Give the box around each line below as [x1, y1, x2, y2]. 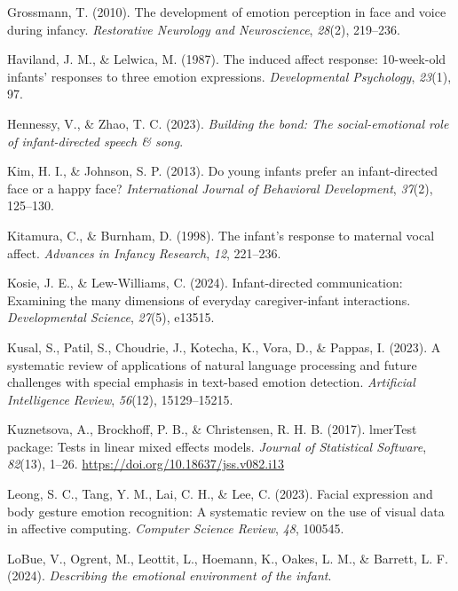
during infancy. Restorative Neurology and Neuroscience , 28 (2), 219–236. [7, 20, 400, 38]
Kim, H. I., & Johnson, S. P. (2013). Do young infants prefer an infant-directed [7, 162, 438, 180]
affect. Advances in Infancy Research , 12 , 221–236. [7, 243, 281, 262]
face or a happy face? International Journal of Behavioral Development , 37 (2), [7, 178, 433, 197]
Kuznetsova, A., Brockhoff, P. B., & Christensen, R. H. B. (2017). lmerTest [7, 420, 417, 438]
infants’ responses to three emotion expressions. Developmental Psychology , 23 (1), [7, 67, 452, 85]
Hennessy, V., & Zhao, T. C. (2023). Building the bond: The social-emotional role [7, 114, 449, 132]
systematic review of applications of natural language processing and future [7, 355, 417, 374]
